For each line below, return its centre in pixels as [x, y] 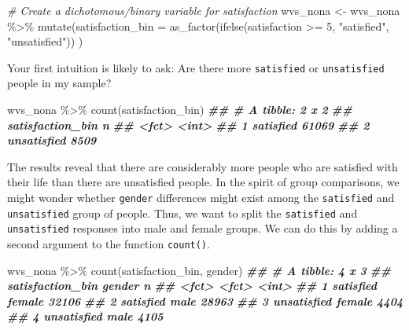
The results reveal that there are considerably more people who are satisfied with [203, 166]
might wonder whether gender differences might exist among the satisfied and [201, 197]
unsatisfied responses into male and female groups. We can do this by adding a [203, 228]
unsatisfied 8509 [52, 140]
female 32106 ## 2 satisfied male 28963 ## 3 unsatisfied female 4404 [205, 301]
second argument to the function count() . [109, 243]
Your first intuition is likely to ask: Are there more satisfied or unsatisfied [196, 67]
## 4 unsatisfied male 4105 [85, 316]
